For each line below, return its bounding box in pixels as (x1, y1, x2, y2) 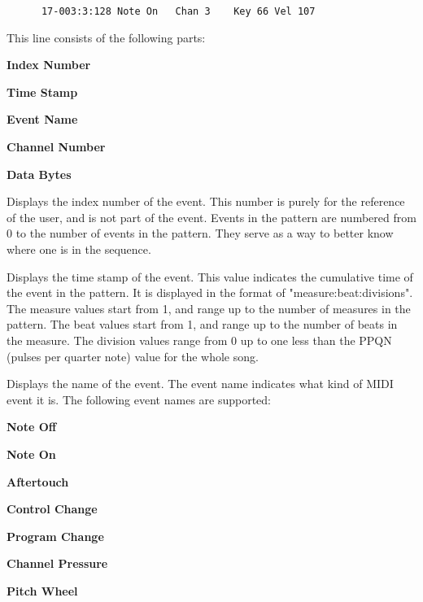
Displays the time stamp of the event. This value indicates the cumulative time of (7, 268, 413, 285)
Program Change (7, 527, 104, 544)
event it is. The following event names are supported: (7, 390, 272, 408)
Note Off (7, 418, 57, 435)
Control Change (7, 500, 98, 517)
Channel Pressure (7, 555, 108, 572)
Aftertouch (7, 473, 69, 490)
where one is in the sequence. (7, 241, 151, 257)
